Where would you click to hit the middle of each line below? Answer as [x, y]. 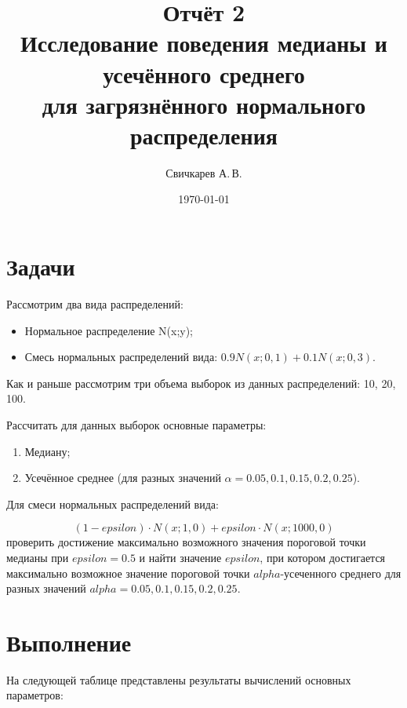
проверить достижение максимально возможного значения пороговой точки [186, 542]
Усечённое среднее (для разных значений [123, 478]
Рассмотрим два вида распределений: [95, 304]
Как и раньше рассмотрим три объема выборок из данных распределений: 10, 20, [201, 383]
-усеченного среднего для [341, 573]
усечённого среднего [204, 73]
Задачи [41, 266]
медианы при [38, 557]
